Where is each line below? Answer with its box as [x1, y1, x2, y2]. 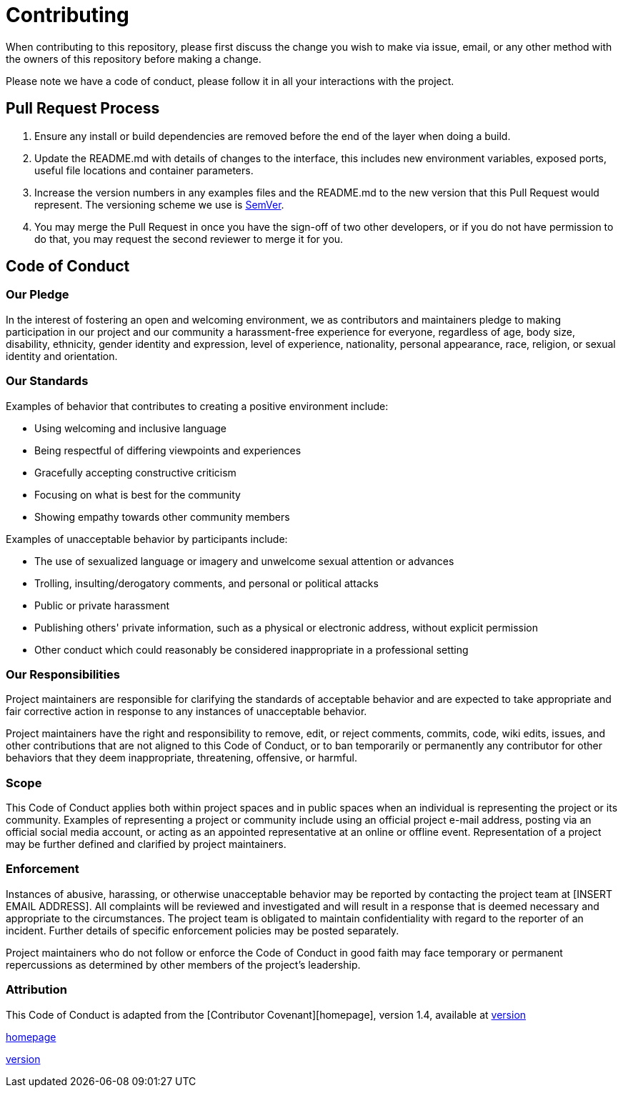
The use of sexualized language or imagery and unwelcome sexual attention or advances [34, 554, 454, 567]
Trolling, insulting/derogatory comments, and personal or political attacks [34, 577, 379, 589]
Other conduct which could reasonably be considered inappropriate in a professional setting [34, 643, 469, 656]
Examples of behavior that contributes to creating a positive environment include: [6, 399, 389, 412]
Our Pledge [6, 287, 69, 302]
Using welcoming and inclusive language [34, 421, 227, 434]
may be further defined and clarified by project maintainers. [6, 838, 286, 851]
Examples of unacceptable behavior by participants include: [6, 532, 288, 545]
